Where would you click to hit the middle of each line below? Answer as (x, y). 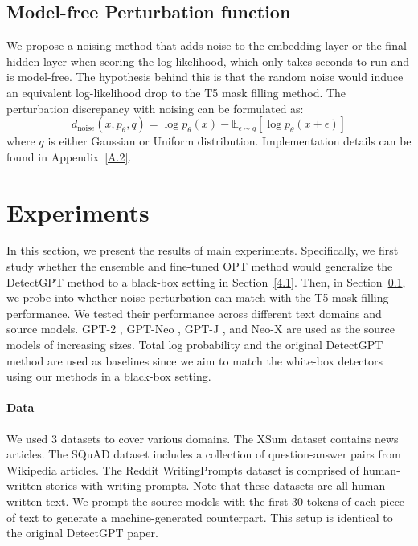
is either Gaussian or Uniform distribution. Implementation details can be (229, 141)
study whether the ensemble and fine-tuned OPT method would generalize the (200, 266)
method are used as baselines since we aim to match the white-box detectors (195, 360)
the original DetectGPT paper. (82, 533)
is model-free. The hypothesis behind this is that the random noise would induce (205, 77)
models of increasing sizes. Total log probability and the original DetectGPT (195, 345)
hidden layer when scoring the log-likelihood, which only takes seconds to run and (208, 61)
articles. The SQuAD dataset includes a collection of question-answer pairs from (204, 454)
